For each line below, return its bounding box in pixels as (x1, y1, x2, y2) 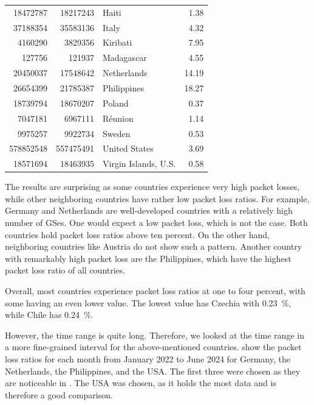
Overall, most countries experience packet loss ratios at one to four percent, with (5, 284, 305, 297)
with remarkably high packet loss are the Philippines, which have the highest (5, 252, 292, 264)
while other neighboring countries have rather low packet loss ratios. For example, (5, 192, 310, 205)
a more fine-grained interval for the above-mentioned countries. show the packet (5, 340, 302, 353)
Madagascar (103, 51, 147, 64)
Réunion (103, 111, 134, 124)
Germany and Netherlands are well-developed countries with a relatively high (5, 204, 293, 217)
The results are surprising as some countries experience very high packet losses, (5, 180, 300, 193)
